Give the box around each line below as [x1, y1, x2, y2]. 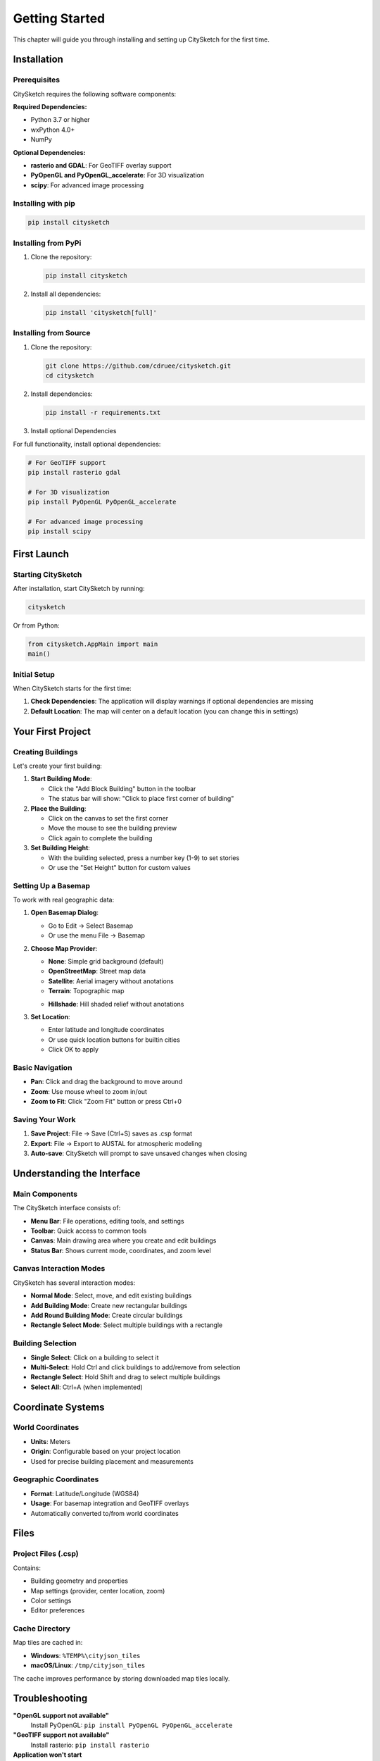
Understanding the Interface [13, 1167, 141, 1179]
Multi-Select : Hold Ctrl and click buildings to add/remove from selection [30, 1363, 241, 1371]
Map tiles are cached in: [13, 1638, 83, 1647]
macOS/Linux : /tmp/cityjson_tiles [30, 1661, 146, 1669]
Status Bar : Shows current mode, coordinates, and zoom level [30, 1246, 211, 1255]
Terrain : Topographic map [48, 987, 125, 995]
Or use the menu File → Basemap [48, 931, 146, 940]
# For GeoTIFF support [27, 459, 106, 466]
